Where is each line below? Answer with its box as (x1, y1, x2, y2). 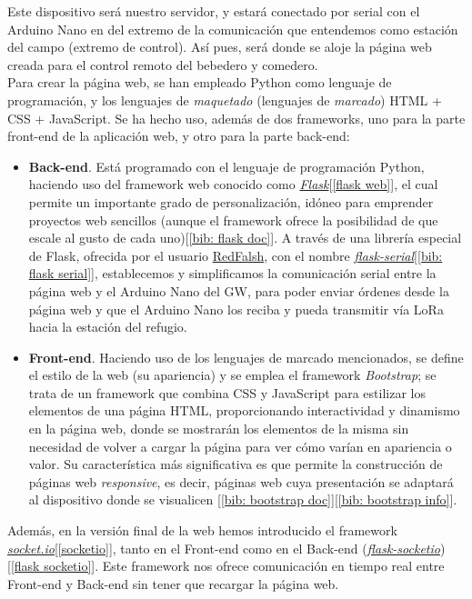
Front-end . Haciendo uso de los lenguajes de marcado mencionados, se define (28, 347, 464, 366)
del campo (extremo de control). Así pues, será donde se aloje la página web (7, 37, 432, 56)
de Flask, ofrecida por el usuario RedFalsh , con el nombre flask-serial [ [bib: (28, 245, 443, 265)
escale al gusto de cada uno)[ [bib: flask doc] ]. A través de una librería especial (28, 228, 462, 247)
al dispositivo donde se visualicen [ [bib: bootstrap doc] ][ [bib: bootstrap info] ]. (28, 490, 457, 509)
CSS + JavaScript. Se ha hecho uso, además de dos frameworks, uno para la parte (7, 108, 466, 127)
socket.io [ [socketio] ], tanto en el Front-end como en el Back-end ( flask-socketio (7, 538, 440, 557)
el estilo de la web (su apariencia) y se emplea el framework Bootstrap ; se (28, 365, 437, 384)
